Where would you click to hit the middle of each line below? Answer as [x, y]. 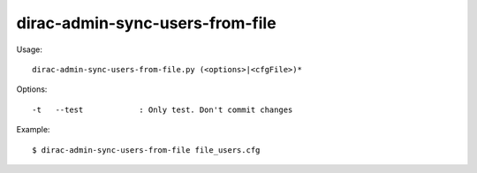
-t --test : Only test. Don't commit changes [163, 109]
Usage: [30, 49]
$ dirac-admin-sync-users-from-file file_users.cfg [146, 150]
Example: [33, 130]
